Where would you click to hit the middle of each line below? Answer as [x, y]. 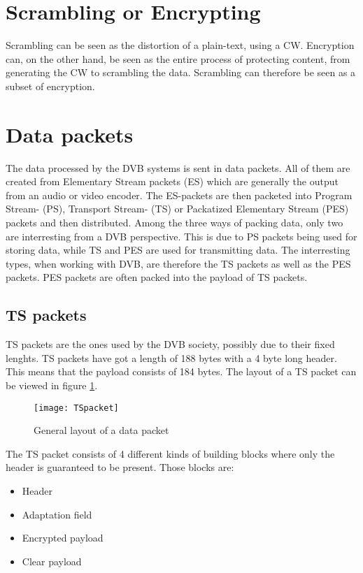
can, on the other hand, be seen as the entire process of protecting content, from [178, 58]
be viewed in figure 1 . [52, 385]
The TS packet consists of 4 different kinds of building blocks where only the [170, 453]
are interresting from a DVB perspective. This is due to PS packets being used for [181, 236]
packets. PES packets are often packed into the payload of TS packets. [157, 277]
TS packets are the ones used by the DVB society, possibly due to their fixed [170, 344]
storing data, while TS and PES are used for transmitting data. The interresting [178, 250]
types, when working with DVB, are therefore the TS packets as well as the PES [178, 263]
